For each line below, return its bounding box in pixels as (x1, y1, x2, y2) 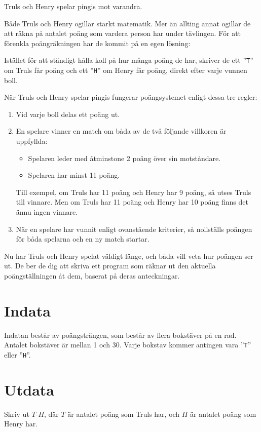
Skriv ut (4, 408, 29, 419)
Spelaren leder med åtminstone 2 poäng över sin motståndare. (28, 152, 221, 163)
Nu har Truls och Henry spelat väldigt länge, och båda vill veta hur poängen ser (4, 250, 253, 261)
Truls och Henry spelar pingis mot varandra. (4, 1, 142, 11)
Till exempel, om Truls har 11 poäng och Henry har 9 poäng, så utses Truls (16, 186, 251, 197)
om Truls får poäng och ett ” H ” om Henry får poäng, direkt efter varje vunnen (4, 65, 247, 75)
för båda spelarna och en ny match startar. (16, 233, 150, 244)
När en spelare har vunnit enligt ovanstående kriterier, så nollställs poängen (16, 223, 252, 234)
